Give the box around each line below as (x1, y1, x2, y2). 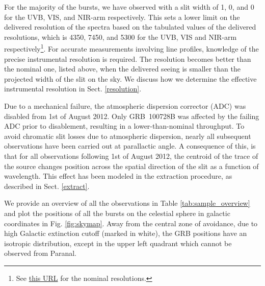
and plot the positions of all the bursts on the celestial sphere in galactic (4, 207, 230, 218)
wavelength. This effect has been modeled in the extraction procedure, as (4, 171, 232, 181)
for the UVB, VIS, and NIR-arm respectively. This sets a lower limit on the (4, 11, 240, 22)
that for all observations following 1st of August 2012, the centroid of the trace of (4, 150, 258, 161)
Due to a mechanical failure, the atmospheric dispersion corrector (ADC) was (4, 101, 246, 111)
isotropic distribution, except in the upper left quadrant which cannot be (4, 237, 232, 248)
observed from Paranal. (4, 248, 76, 258)
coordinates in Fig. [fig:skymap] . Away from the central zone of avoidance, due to (4, 218, 258, 228)
